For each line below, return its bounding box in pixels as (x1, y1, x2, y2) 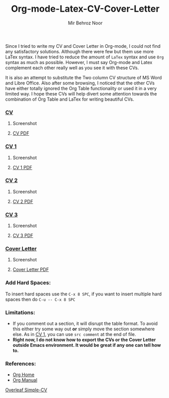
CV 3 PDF (12, 232, 33, 239)
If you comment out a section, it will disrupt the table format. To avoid (12, 321, 158, 327)
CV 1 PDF (12, 164, 32, 170)
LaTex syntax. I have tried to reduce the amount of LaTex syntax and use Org (5, 54, 164, 60)
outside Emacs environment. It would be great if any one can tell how (12, 342, 161, 348)
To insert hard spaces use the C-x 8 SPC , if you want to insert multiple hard (5, 291, 162, 297)
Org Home (12, 372, 35, 378)
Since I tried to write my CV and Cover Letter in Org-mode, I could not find (5, 43, 161, 49)
